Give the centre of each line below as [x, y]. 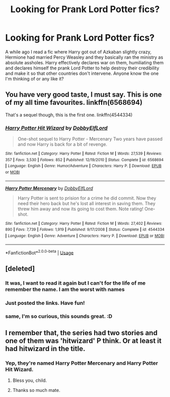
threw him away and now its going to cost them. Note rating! [80, 209]
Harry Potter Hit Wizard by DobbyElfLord [56, 128]
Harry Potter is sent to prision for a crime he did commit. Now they [87, 198]
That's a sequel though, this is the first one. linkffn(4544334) [69, 114]
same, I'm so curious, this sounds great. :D [59, 316]
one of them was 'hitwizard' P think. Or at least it [83, 341]
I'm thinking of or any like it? [35, 78]
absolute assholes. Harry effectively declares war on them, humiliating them [84, 62]
